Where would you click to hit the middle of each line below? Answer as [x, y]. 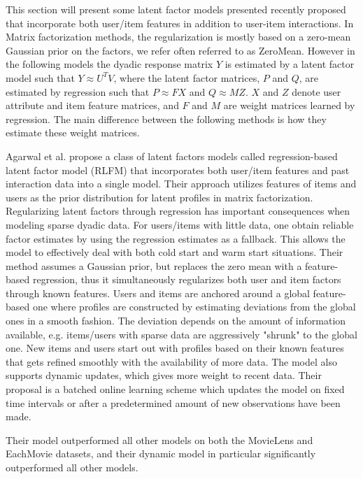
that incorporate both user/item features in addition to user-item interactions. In [180, 23]
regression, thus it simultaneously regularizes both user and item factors [187, 279]
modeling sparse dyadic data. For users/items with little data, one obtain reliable [180, 224]
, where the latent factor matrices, [187, 77]
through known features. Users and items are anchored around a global [158, 293]
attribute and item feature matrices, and [92, 105]
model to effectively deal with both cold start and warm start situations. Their [175, 252]
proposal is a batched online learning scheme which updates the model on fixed [175, 389]
